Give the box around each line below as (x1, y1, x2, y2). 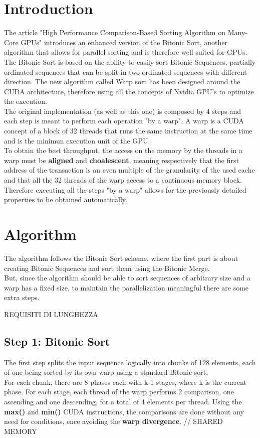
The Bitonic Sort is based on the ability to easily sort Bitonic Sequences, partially (4, 56, 256, 67)
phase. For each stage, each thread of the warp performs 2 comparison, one (4, 386, 234, 397)
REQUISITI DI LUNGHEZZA (4, 309, 98, 319)
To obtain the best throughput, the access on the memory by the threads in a (4, 145, 243, 156)
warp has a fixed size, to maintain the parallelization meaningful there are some (4, 282, 249, 293)
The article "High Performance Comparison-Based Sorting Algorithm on (4, 27, 225, 38)
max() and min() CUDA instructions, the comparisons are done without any (4, 406, 244, 416)
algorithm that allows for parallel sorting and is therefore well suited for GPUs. (4, 47, 247, 57)
